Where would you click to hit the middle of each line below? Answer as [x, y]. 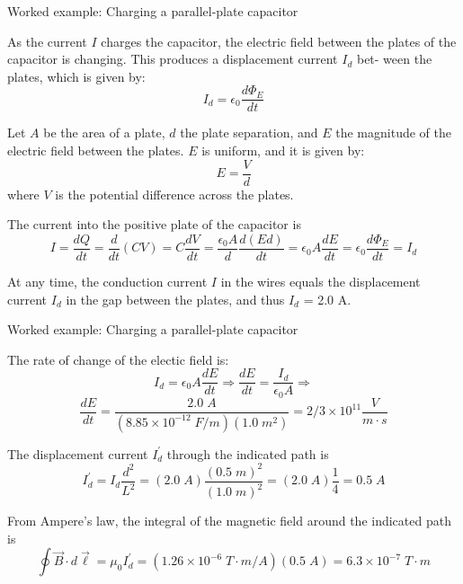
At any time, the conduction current [107, 281]
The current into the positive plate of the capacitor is [154, 224]
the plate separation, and [249, 133]
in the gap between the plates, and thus [175, 299]
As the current [47, 41]
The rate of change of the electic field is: [118, 359]
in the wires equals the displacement [321, 281]
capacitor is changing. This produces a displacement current [173, 59]
